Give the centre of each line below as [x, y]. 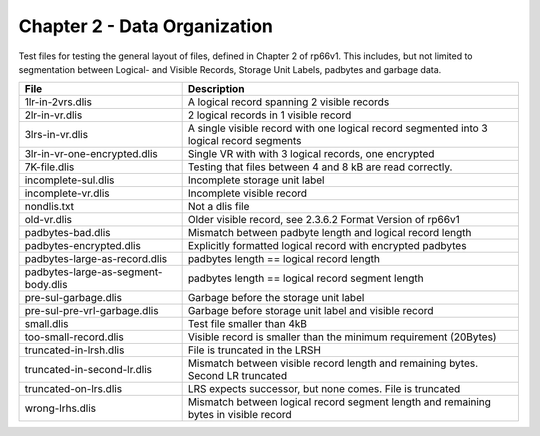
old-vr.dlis [48, 220]
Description [216, 89]
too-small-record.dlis [74, 337]
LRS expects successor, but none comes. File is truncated [324, 389]
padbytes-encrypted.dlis [83, 246]
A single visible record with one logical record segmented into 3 [338, 128]
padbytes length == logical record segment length [305, 278]
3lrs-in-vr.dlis [56, 135]
